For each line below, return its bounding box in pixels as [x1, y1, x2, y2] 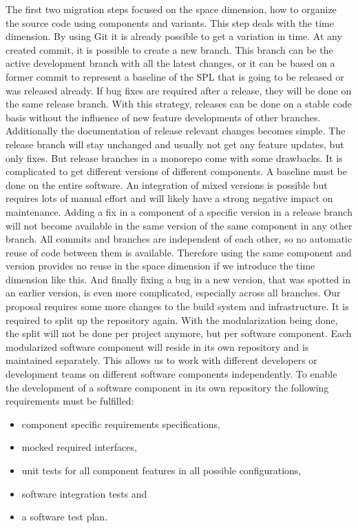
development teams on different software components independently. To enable [6, 367, 337, 381]
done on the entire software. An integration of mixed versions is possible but [6, 177, 328, 192]
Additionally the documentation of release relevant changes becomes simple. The [6, 123, 346, 138]
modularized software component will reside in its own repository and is [6, 339, 309, 354]
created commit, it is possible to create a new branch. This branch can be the [6, 42, 333, 57]
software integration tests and [21, 486, 147, 500]
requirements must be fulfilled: [6, 394, 134, 408]
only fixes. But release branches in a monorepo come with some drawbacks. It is [6, 150, 343, 165]
